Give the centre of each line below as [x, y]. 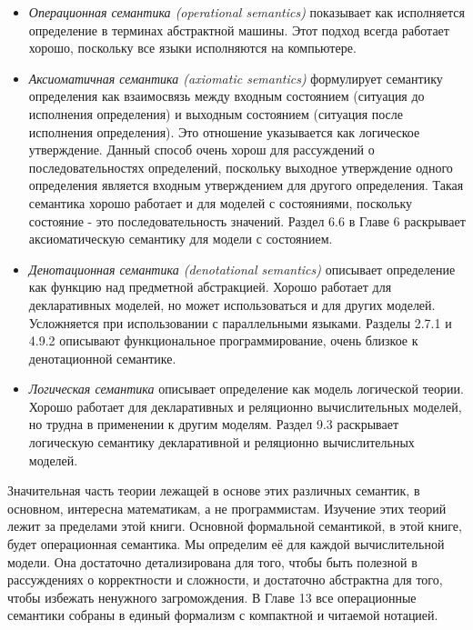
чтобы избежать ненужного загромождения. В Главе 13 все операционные [212, 597]
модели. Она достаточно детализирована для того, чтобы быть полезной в [212, 561]
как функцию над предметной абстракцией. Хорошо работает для [210, 287]
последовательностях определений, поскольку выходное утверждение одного [241, 167]
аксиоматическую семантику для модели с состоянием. [181, 239]
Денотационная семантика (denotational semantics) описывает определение [242, 269]
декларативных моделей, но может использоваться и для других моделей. [232, 304]
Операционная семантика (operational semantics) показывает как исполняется [247, 12]
